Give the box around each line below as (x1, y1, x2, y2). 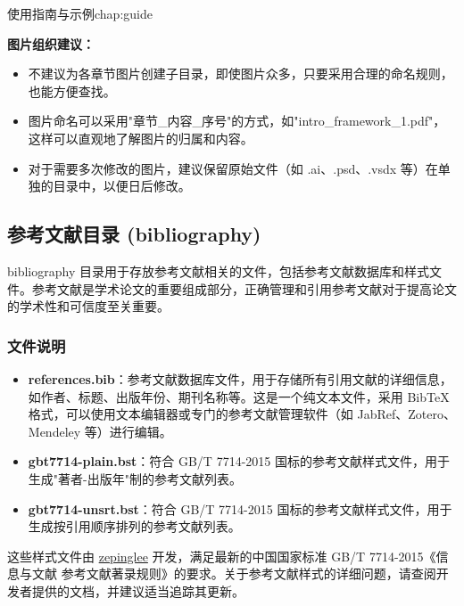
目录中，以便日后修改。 (53, 176, 191, 195)
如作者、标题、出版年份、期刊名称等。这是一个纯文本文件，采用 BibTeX (28, 387, 450, 405)
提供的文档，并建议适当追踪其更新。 (31, 581, 244, 600)
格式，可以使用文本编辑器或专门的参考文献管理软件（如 (28, 405, 353, 423)
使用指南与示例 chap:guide (7, 4, 153, 22)
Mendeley (28, 422, 81, 440)
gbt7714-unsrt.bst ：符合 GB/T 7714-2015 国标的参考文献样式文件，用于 (28, 499, 452, 518)
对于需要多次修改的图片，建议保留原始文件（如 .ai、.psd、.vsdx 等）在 (28, 159, 438, 177)
